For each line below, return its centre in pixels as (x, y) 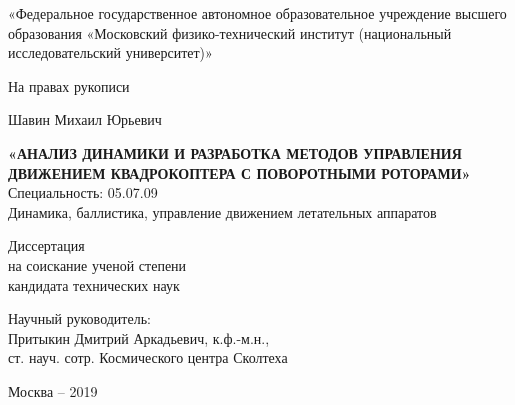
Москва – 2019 (53, 390)
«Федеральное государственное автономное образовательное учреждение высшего (257, 13)
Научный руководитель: (79, 318)
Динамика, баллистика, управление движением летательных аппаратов (222, 211)
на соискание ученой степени (97, 264)
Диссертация (46, 245)
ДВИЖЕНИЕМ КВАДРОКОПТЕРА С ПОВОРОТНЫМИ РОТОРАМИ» (239, 172)
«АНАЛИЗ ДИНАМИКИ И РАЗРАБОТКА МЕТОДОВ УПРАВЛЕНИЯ (235, 152)
